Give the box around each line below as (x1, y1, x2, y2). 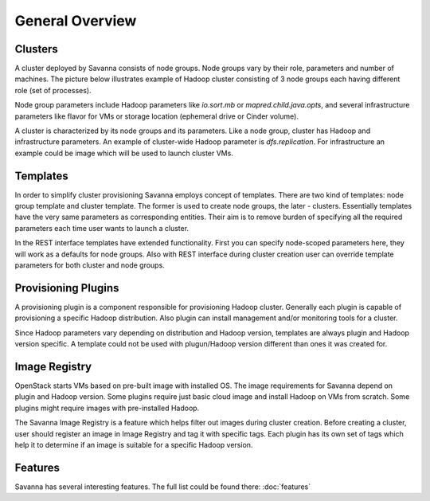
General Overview (14, 12, 137, 29)
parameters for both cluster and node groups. (14, 260, 165, 270)
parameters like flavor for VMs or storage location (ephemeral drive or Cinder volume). (14, 112, 299, 121)
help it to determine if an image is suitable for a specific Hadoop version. (14, 440, 253, 449)
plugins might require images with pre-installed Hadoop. (14, 403, 200, 413)
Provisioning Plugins (14, 281, 119, 295)
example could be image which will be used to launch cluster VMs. (14, 148, 234, 158)
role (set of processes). (14, 85, 92, 95)
